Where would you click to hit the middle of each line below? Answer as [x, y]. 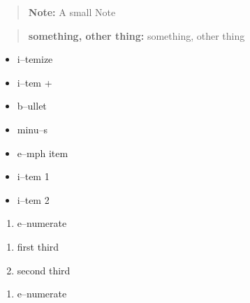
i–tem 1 [33, 176]
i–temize [35, 59]
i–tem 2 [33, 199]
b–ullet [32, 106]
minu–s [32, 129]
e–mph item [43, 153]
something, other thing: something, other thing [137, 35]
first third [38, 246]
